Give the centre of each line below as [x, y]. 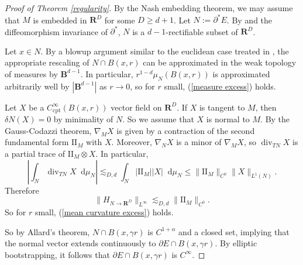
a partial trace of [35, 153]
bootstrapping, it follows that [57, 254]
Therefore [22, 190]
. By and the [249, 20]
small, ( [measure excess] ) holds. [220, 86]
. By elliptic [236, 243]
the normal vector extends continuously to [80, 243]
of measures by [31, 73]
